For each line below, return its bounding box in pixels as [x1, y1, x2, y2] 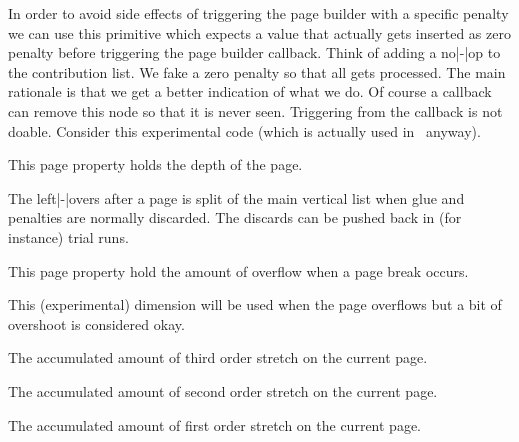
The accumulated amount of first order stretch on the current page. [8, 414, 421, 435]
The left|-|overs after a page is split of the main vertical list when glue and [8, 187, 465, 208]
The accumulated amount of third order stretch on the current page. [8, 347, 428, 368]
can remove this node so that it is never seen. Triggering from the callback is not [8, 100, 503, 121]
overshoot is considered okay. [8, 313, 185, 334]
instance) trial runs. [8, 226, 129, 247]
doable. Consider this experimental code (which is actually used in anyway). [8, 120, 481, 141]
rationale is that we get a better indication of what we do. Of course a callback [8, 81, 492, 102]
